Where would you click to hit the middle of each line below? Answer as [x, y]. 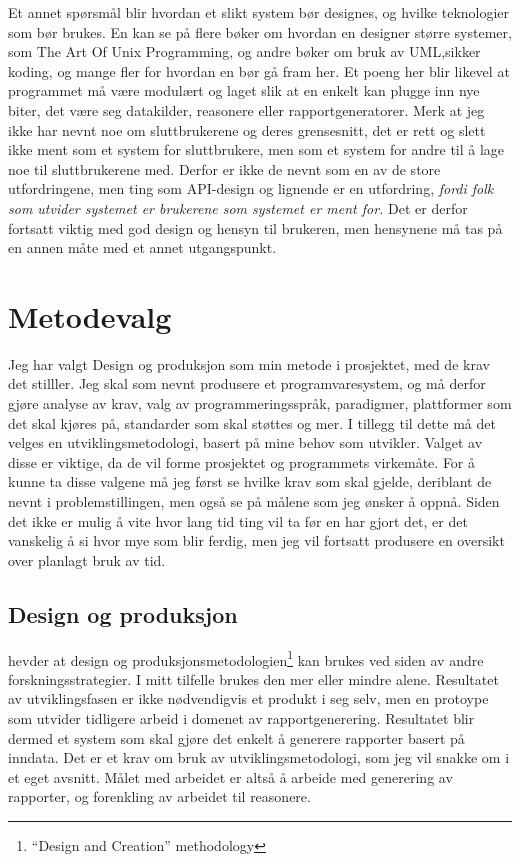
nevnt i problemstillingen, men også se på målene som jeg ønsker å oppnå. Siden [254, 501]
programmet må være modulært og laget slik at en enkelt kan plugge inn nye [244, 90]
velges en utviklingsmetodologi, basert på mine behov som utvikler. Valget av [245, 442]
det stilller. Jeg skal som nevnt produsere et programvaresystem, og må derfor [247, 383]
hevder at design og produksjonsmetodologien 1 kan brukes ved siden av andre [246, 658]
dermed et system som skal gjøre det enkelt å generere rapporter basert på [236, 737]
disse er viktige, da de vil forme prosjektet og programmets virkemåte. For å [242, 461]
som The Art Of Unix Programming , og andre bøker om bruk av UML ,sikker [244, 51]
